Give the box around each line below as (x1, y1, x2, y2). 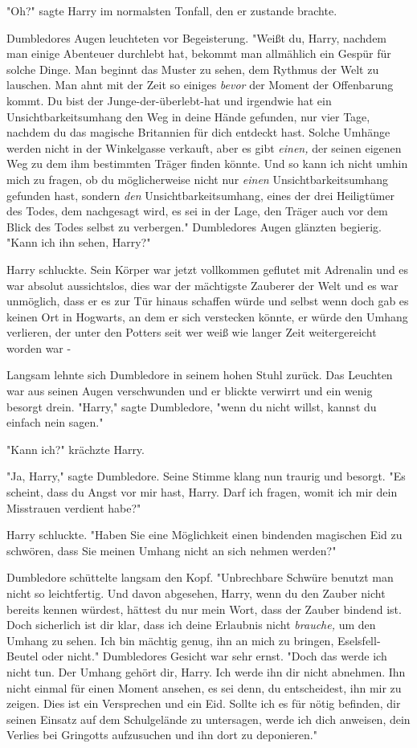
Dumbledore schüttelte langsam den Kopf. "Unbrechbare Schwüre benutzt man (6, 569, 394, 586)
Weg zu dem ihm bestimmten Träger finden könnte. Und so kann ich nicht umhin (6, 155, 408, 172)
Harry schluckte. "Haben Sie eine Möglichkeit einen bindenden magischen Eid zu (6, 526, 403, 543)
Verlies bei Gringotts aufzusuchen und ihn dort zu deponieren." (6, 726, 317, 743)
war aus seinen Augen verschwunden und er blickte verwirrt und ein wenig (6, 382, 373, 399)
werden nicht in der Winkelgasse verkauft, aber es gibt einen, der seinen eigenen (6, 139, 402, 156)
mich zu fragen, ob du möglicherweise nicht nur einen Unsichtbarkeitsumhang (6, 170, 389, 187)
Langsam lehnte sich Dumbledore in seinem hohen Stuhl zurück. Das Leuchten (6, 366, 393, 383)
